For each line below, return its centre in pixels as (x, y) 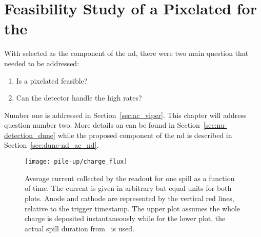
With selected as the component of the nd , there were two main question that (126, 53)
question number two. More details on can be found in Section (102, 125)
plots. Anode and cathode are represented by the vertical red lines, (129, 198)
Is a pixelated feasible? (52, 80)
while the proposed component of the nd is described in (145, 135)
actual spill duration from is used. (79, 228)
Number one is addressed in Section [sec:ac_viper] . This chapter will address (125, 115)
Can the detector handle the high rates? (79, 98)
